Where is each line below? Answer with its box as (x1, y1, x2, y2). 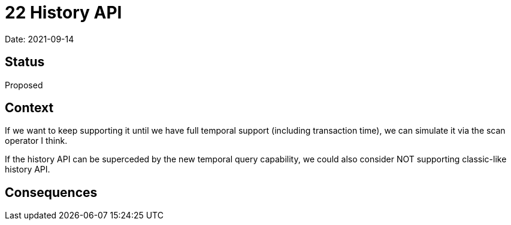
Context (5, 100, 54, 116)
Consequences (5, 184, 98, 200)
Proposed (5, 79, 43, 90)
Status (5, 54, 45, 70)
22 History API (5, 2, 122, 23)
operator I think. (5, 135, 68, 146)
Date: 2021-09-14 (5, 33, 74, 44)
